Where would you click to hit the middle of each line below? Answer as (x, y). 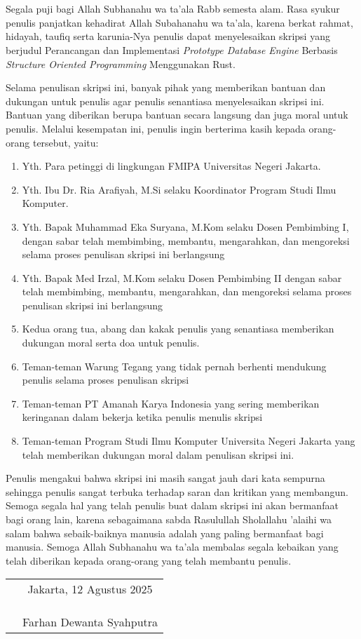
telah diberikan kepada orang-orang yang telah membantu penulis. (149, 560)
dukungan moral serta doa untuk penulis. (111, 343)
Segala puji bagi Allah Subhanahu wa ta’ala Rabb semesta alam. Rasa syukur (173, 9)
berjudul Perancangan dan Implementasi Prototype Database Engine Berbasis (172, 49)
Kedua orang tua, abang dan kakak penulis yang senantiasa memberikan (178, 329)
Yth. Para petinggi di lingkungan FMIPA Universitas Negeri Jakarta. (171, 166)
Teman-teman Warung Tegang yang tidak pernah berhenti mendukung (174, 366)
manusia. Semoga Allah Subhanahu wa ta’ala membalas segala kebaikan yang (172, 547)
